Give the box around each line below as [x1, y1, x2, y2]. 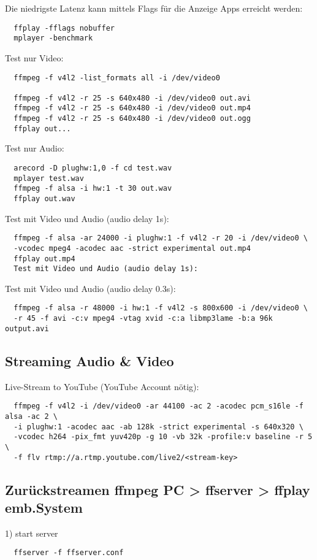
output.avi [5, 324, 49, 333]
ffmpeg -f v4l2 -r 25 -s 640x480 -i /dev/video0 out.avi [13, 93, 251, 102]
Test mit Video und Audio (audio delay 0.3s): [5, 282, 176, 294]
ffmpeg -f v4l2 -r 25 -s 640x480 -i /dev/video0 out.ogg [13, 114, 251, 123]
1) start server [5, 526, 58, 539]
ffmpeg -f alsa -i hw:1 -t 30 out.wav [13, 184, 172, 193]
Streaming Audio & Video [5, 351, 174, 370]
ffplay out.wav [13, 194, 75, 203]
